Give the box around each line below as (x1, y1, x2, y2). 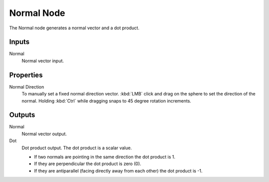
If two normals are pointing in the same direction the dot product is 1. (34, 154, 175, 160)
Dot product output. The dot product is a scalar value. (21, 145, 132, 151)
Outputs (9, 111, 35, 119)
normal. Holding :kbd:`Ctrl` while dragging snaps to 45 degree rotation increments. (21, 97, 191, 104)
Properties (9, 71, 43, 79)
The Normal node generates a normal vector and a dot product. (9, 25, 139, 31)
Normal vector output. (21, 131, 67, 137)
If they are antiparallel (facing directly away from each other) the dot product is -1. (34, 168, 203, 174)
